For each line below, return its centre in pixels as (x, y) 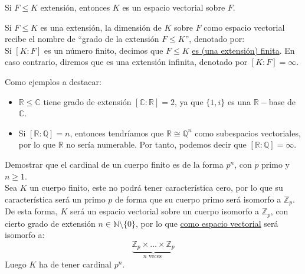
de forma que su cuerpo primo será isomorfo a (198, 199)
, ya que (189, 101)
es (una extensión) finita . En (243, 50)
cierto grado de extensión (50, 223)
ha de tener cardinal (75, 264)
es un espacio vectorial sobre (174, 7)
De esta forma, (31, 211)
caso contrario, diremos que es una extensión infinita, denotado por (126, 62)
